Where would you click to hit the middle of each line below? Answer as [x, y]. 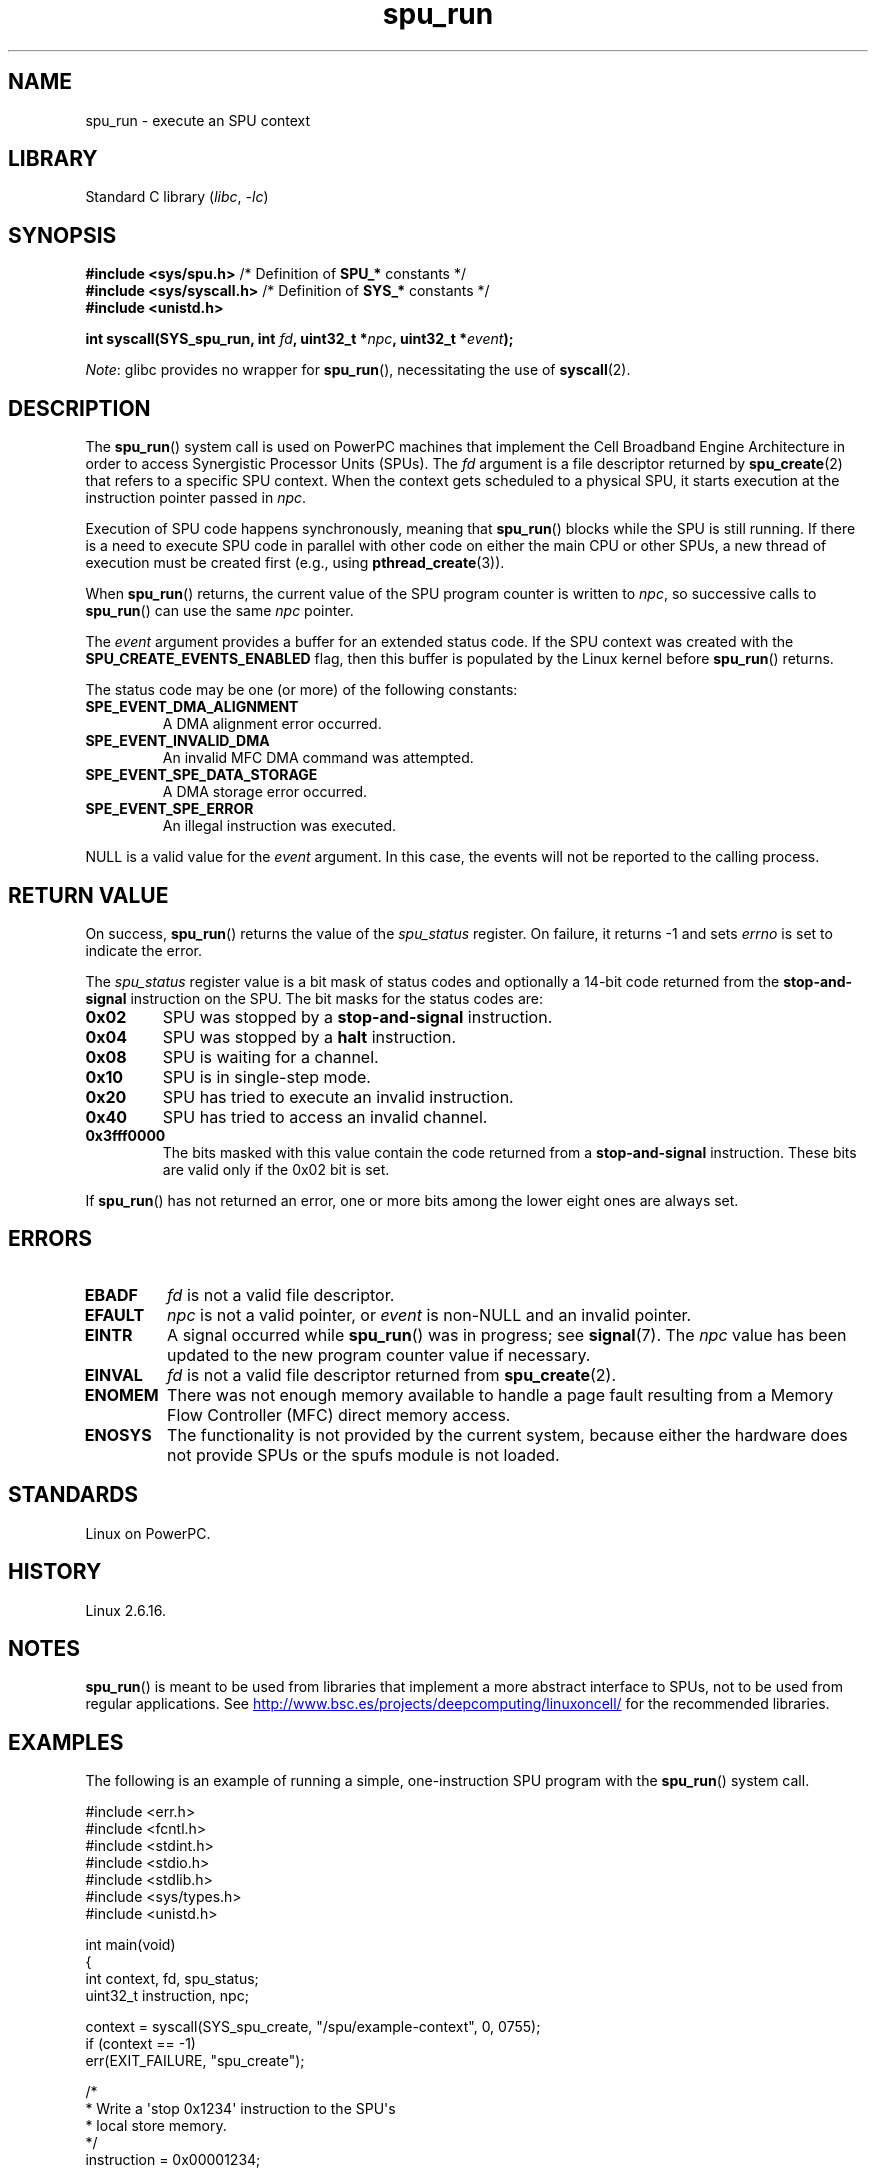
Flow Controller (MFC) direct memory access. [339, 1414]
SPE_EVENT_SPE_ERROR [169, 809]
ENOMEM [121, 1394]
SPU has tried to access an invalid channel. [325, 1116]
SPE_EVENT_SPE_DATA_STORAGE [201, 775]
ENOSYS [118, 1434]
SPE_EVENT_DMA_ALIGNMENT [192, 707]
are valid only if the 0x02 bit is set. [276, 1169]
